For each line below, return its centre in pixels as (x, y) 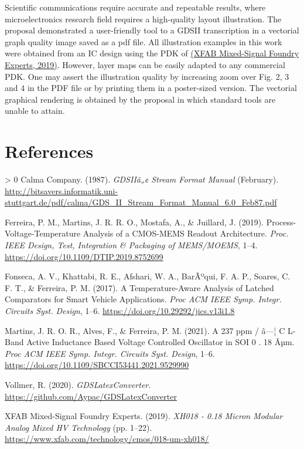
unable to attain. (35, 111)
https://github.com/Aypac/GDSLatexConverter (91, 396)
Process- (281, 222)
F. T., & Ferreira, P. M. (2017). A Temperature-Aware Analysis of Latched (139, 287)
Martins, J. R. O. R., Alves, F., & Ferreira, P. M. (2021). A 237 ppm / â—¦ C (145, 330)
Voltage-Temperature (43, 233)
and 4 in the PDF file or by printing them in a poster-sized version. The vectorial (151, 88)
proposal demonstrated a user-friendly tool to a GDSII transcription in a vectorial (152, 30)
